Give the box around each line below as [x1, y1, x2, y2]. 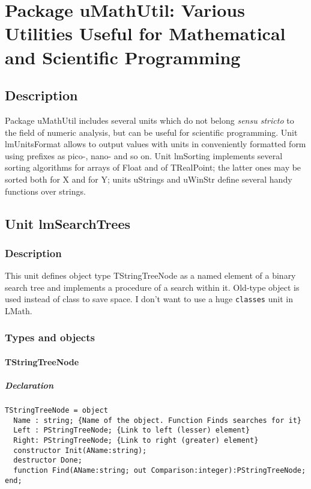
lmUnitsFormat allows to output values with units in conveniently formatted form [5, 138, 306, 150]
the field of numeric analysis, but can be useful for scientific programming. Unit [5, 126, 298, 138]
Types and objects [5, 330, 95, 345]
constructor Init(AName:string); [13, 446, 147, 455]
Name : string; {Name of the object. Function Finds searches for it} [13, 416, 301, 425]
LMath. [5, 304, 32, 317]
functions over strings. [5, 184, 86, 197]
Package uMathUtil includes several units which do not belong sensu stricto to [5, 114, 294, 126]
